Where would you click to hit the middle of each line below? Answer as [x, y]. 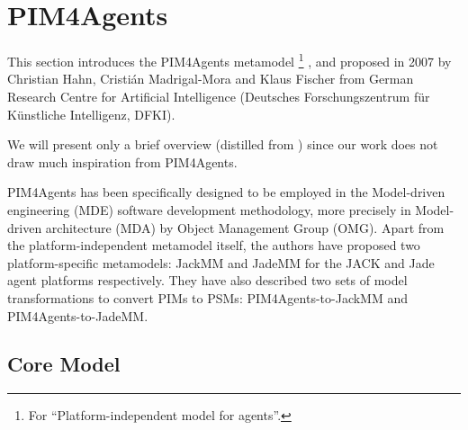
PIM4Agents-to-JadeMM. [78, 315]
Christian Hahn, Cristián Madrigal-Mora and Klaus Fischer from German [211, 79]
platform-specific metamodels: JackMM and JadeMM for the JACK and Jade [221, 262]
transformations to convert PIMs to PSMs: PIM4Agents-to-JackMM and [208, 297]
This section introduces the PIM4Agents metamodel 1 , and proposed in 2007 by [229, 60]
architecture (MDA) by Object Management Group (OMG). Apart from [245, 227]
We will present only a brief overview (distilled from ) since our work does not [223, 144]
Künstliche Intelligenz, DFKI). [91, 114]
